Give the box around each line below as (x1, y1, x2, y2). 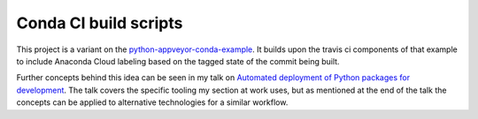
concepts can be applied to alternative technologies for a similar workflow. (16, 97, 289, 108)
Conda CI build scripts (16, 13, 183, 33)
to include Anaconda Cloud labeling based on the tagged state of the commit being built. (16, 56, 340, 66)
